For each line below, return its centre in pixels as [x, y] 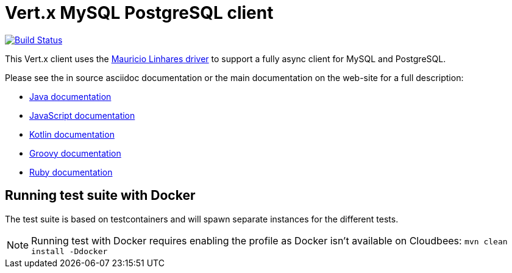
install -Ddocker [69, 251]
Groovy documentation [75, 153]
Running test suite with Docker [100, 196]
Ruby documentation [71, 172]
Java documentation [70, 96]
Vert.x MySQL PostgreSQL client [139, 13]
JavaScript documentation [82, 115]
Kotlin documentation [72, 134]
